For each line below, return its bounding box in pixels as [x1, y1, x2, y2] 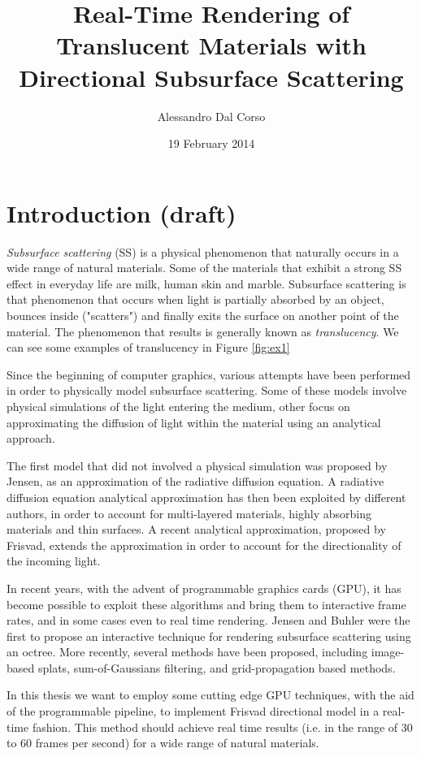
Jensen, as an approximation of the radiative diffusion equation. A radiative [7, 473, 384, 490]
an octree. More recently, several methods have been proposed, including [7, 643, 368, 660]
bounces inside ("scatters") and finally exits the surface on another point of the [7, 307, 399, 323]
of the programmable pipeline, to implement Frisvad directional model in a [7, 703, 380, 720]
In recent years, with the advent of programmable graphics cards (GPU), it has [7, 579, 401, 596]
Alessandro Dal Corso [157, 107, 266, 124]
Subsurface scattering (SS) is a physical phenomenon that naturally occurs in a [7, 243, 399, 260]
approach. [7, 430, 55, 447]
